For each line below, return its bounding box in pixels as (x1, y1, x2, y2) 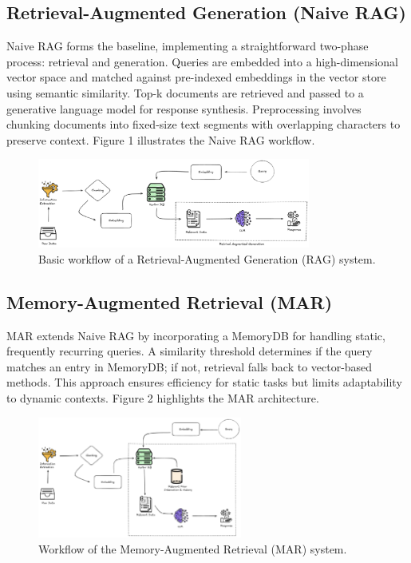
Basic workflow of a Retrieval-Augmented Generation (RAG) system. (38, 250, 376, 267)
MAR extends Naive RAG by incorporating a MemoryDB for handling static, (6, 327, 385, 343)
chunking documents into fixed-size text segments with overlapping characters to (6, 116, 401, 133)
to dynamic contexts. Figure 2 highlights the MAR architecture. (6, 390, 319, 406)
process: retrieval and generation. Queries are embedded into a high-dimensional (6, 53, 398, 69)
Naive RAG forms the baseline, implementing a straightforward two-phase (6, 38, 369, 54)
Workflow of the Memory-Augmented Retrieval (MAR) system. (38, 540, 347, 557)
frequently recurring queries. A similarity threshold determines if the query (6, 343, 373, 359)
